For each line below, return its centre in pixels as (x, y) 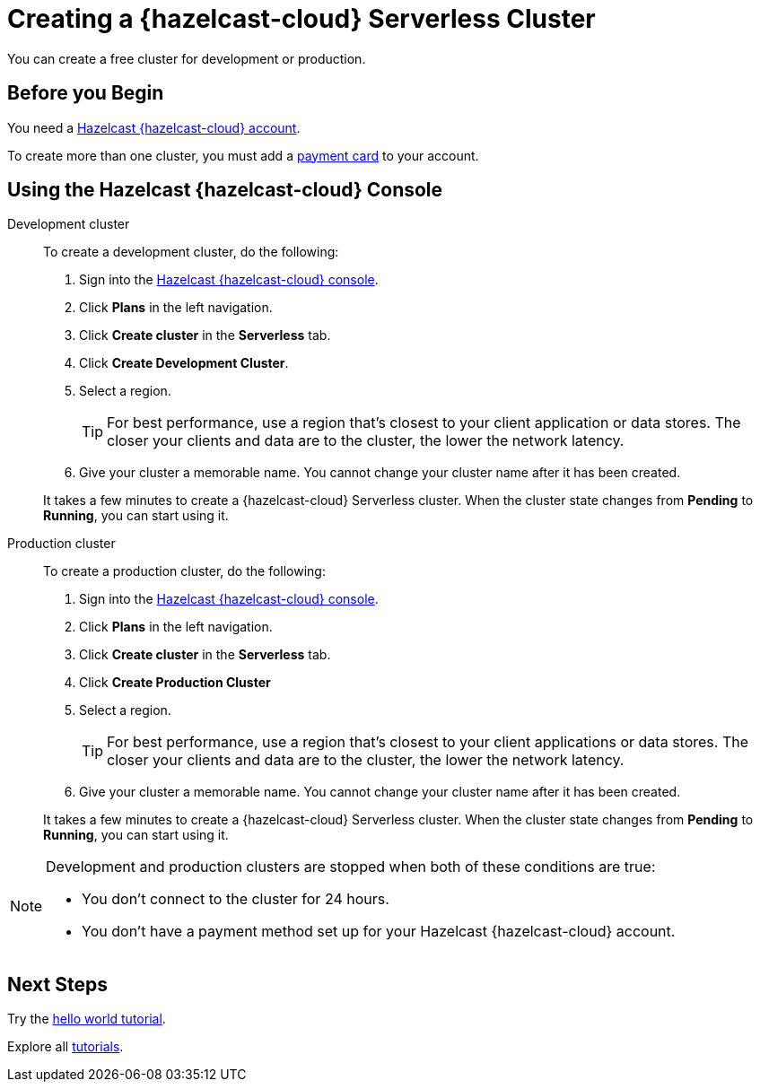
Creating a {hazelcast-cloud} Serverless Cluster (301, 19)
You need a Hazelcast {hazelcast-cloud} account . (154, 127)
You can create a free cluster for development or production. (187, 58)
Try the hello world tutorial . (87, 1019)
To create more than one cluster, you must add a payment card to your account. (243, 155)
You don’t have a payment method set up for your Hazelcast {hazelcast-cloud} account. (379, 932)
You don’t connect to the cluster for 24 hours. (236, 899)
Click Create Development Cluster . (184, 363)
